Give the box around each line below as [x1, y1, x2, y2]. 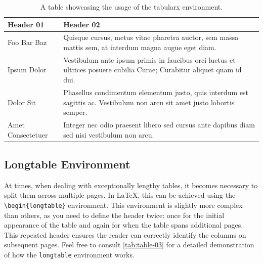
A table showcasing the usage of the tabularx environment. [40, 2, 223, 12]
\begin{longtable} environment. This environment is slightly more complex [4, 200, 243, 210]
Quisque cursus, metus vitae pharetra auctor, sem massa [63, 32, 239, 42]
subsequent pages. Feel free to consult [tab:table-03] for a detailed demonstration [4, 239, 254, 250]
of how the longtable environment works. [4, 249, 135, 260]
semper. [63, 107, 87, 117]
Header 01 [8, 19, 45, 29]
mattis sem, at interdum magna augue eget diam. [63, 42, 216, 53]
